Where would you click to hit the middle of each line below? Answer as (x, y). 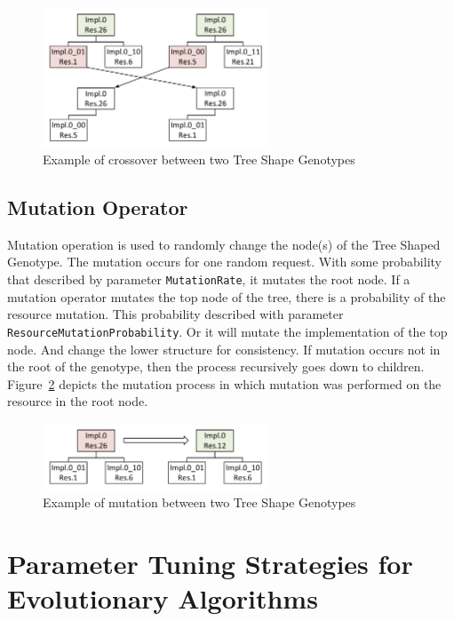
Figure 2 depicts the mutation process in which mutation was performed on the (224, 383)
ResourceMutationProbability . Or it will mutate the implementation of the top (227, 331)
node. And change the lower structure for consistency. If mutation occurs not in (224, 349)
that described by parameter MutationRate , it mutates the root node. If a (209, 279)
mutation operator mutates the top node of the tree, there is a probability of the (227, 296)
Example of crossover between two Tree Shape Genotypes (199, 159)
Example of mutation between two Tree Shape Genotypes (199, 502)
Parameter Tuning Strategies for (210, 564)
